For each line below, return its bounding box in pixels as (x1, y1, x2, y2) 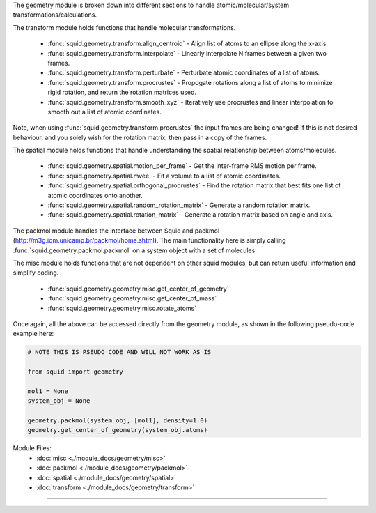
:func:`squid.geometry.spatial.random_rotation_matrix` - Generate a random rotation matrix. (47, 201, 311, 209)
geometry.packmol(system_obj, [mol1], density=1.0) (27, 417, 208, 424)
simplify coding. (13, 268, 59, 277)
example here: (13, 330, 54, 338)
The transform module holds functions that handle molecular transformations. (13, 23, 236, 31)
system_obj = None (27, 397, 91, 405)
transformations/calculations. (13, 10, 97, 19)
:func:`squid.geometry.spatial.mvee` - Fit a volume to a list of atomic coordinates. (47, 171, 281, 180)
